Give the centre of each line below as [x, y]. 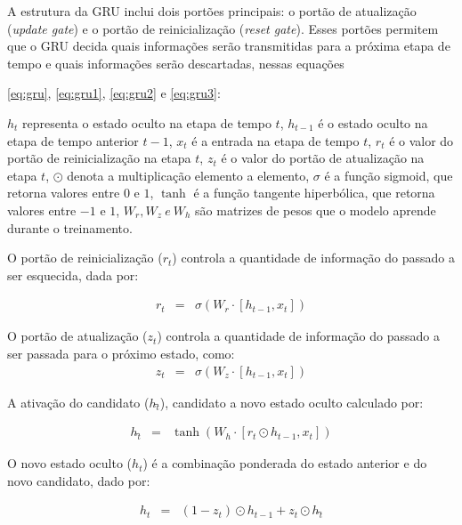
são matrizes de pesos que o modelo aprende [316, 210]
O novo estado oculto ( [70, 463]
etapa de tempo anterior [73, 140]
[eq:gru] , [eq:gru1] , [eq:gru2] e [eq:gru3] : [114, 93]
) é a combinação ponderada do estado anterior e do [285, 463]
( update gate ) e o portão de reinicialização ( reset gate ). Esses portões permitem [223, 28]
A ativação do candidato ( [78, 402]
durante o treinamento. [70, 227]
